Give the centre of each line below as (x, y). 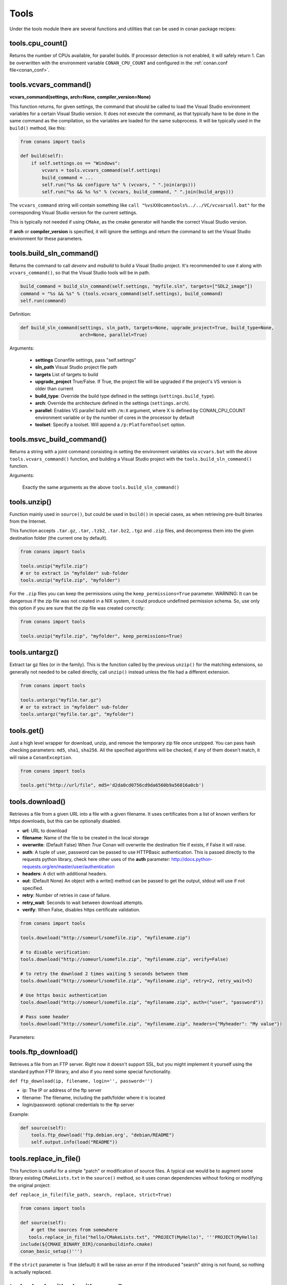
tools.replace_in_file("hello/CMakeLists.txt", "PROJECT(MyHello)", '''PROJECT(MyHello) (143, 1237)
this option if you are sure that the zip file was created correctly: (77, 608)
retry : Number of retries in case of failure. (67, 895)
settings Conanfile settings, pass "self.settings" (86, 360)
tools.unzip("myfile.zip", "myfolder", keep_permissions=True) (101, 636)
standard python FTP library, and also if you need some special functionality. (90, 1071)
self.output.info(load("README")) (74, 1142)
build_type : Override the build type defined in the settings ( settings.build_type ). (125, 396)
